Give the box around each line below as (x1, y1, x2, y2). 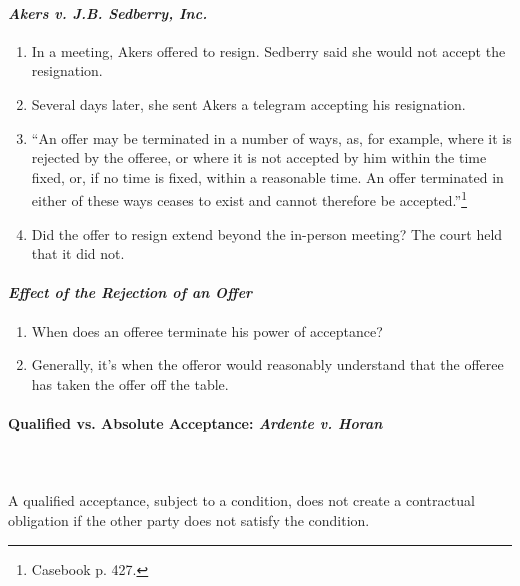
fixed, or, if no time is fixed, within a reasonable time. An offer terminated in (31, 166, 504, 187)
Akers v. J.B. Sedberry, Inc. (8, 2, 208, 23)
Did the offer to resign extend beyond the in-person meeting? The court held (31, 223, 503, 244)
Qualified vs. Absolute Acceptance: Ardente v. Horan (8, 412, 383, 433)
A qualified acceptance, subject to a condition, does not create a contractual (8, 490, 475, 511)
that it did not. (31, 243, 125, 264)
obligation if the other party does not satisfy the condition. (8, 509, 370, 530)
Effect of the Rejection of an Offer (8, 282, 253, 303)
